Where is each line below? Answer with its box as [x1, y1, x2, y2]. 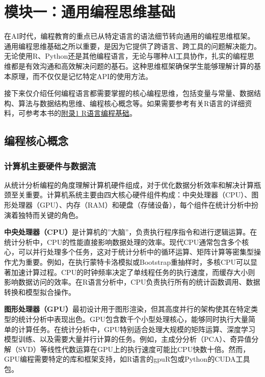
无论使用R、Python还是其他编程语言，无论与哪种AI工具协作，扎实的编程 [4, 51, 247, 61]
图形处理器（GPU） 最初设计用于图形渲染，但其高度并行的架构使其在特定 [4, 304, 251, 314]
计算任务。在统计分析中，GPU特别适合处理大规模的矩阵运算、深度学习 [18, 323, 256, 334]
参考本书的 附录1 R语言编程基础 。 [25, 108, 137, 118]
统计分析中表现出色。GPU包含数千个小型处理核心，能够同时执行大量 [18, 314, 249, 324]
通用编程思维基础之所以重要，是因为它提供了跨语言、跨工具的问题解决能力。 [4, 40, 261, 51]
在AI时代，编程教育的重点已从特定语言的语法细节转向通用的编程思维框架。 [4, 31, 255, 41]
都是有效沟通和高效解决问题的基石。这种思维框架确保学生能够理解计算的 [11, 60, 254, 71]
